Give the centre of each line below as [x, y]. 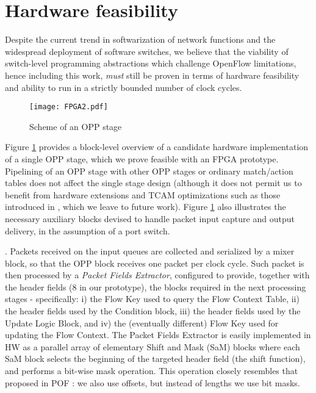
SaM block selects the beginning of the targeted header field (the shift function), [155, 359]
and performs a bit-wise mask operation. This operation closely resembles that [152, 371]
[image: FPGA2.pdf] [69, 107]
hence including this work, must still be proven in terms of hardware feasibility [152, 75]
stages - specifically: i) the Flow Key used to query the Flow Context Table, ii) [152, 299]
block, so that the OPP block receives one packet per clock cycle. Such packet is [155, 263]
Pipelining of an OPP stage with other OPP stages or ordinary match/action [149, 171]
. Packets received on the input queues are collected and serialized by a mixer [150, 251]
